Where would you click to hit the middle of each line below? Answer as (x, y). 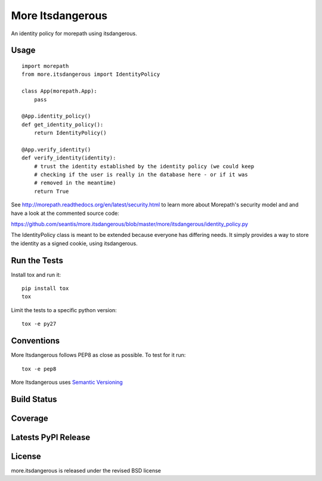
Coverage (30, 418)
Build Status (34, 399)
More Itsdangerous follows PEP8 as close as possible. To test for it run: (98, 355)
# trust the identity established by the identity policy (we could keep (144, 166)
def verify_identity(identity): (69, 158)
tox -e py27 (39, 324)
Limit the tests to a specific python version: (64, 310)
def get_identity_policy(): (63, 124)
